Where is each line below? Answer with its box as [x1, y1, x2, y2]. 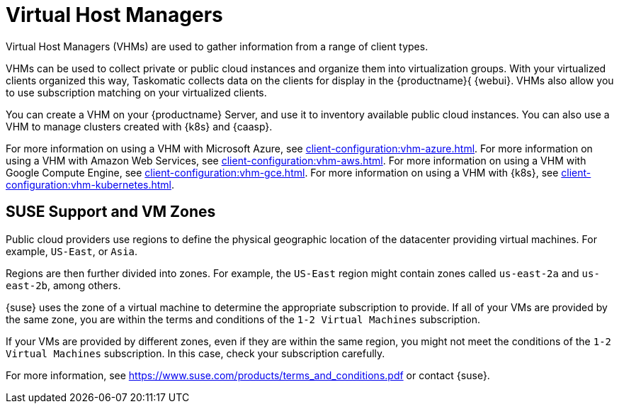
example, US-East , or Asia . [6, 245, 138, 257]
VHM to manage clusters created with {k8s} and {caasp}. [6, 120, 273, 133]
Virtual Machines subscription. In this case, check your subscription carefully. [6, 347, 385, 359]
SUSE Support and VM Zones [6, 203, 216, 221]
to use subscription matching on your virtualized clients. [6, 86, 267, 99]
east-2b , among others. [6, 279, 121, 291]
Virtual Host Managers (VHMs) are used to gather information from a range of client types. [6, 40, 428, 52]
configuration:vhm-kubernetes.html [6, 178, 171, 191]
